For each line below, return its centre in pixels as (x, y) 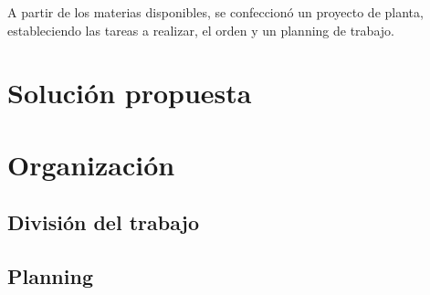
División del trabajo (104, 222)
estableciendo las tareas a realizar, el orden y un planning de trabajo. (201, 30)
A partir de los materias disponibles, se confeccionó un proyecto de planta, (215, 12)
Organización (91, 164)
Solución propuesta (130, 93)
